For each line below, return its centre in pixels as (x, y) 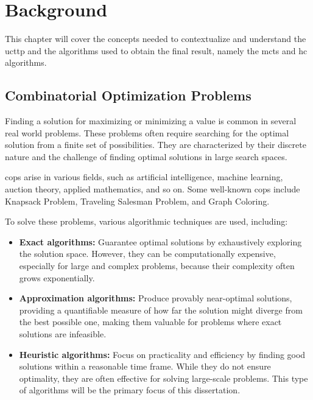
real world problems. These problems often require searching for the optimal (147, 132)
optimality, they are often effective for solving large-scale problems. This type (164, 378)
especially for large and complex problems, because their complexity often (157, 266)
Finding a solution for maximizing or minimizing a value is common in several (151, 121)
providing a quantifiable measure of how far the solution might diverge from (161, 310)
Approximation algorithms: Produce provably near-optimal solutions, (156, 298)
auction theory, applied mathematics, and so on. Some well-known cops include (153, 189)
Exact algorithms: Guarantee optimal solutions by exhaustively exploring (160, 241)
